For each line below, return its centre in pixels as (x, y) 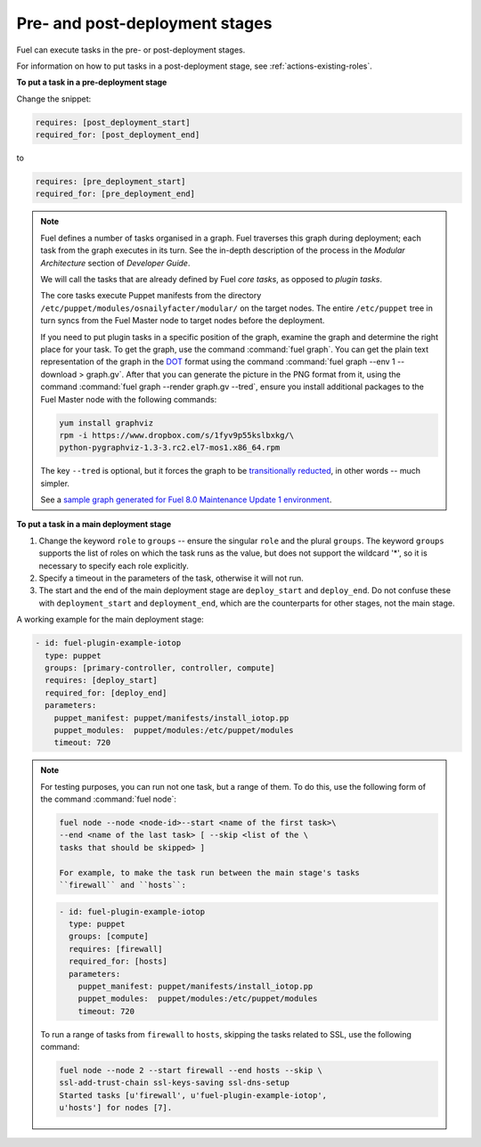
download (59, 374)
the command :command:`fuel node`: (109, 799)
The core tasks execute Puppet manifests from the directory (151, 296)
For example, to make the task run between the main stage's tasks (210, 872)
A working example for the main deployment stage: (110, 620)
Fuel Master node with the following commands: (129, 399)
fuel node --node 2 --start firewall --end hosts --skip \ (191, 1070)
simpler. (55, 483)
